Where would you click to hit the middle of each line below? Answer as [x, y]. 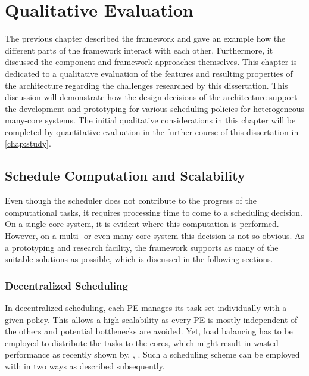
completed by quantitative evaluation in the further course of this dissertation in [152, 131]
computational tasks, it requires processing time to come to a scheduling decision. [154, 212]
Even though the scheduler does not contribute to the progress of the [131, 201]
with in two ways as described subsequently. [85, 366]
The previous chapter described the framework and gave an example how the [145, 38]
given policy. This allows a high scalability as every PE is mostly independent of [151, 319]
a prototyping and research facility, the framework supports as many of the [142, 247]
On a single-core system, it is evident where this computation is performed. [142, 224]
